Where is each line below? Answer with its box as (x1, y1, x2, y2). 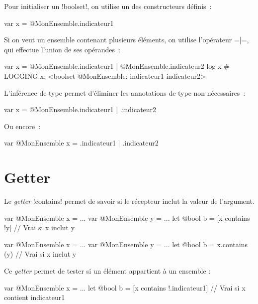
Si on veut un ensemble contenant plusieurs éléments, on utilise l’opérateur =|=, (4, 34, 249, 45)
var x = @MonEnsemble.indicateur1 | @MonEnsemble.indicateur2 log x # (4, 61, 230, 71)
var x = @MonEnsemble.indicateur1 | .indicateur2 (4, 104, 157, 115)
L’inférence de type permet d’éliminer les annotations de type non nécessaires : (4, 87, 246, 98)
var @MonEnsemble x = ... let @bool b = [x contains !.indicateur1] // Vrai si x (4, 282, 246, 293)
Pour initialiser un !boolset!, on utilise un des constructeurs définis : (4, 1, 212, 11)
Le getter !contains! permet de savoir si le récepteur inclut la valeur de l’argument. (4, 196, 255, 206)
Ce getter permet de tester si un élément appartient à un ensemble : (4, 266, 211, 276)
